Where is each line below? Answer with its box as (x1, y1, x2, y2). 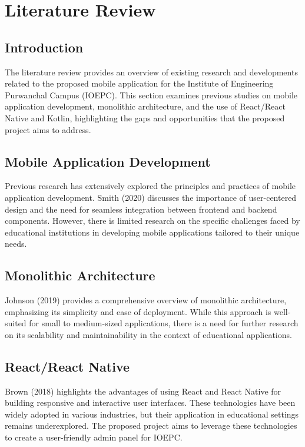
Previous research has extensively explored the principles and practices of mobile (5, 180, 296, 192)
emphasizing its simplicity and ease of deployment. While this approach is (5, 305, 271, 317)
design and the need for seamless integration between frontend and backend (5, 203, 277, 215)
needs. (5, 237, 27, 250)
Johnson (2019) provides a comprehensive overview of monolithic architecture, (5, 294, 287, 306)
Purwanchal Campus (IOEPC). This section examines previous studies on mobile (5, 88, 298, 101)
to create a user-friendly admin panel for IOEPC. (5, 431, 183, 443)
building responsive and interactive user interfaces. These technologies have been (5, 396, 296, 409)
